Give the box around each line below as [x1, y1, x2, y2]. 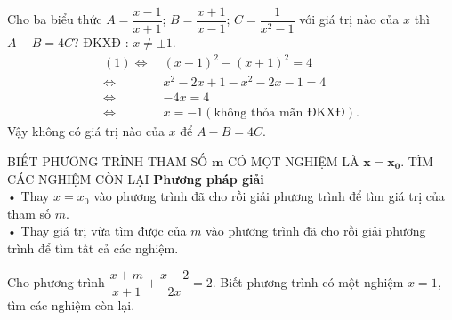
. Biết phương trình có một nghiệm [212, 272, 404, 291]
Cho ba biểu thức [7, 10, 102, 28]
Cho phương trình [7, 272, 105, 291]
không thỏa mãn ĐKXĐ [214, 107, 345, 120]
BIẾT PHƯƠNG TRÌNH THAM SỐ [7, 151, 208, 170]
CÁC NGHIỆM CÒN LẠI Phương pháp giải [7, 169, 264, 188]
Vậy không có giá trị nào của [7, 122, 165, 140]
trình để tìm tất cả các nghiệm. [7, 238, 179, 257]
